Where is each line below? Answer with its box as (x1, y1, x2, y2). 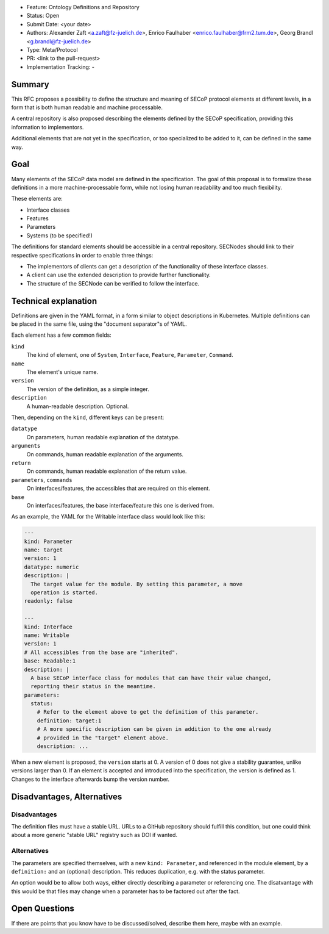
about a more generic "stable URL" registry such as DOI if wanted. (11, 832, 178, 839)
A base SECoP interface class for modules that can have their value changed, (30, 674, 272, 681)
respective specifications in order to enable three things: (11, 251, 154, 259)
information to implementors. (11, 123, 84, 131)
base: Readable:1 (24, 658, 76, 664)
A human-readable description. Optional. (26, 403, 129, 410)
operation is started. (30, 589, 99, 596)
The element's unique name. (26, 368, 99, 376)
